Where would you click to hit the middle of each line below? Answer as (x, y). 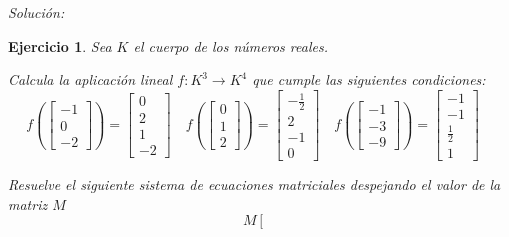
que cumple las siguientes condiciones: (369, 79)
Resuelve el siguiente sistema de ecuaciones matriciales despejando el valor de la (254, 184)
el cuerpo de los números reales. (230, 45)
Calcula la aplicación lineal (90, 79)
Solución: (36, 12)
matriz (28, 203)
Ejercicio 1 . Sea (60, 45)
